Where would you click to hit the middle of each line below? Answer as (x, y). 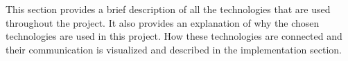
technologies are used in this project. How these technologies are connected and (174, 36)
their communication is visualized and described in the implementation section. (174, 49)
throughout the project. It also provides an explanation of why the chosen (163, 22)
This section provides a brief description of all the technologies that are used (168, 9)
